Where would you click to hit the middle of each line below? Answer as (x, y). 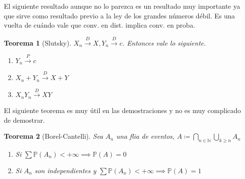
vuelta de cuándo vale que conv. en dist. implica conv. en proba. (100, 25)
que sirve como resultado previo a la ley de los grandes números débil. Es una (120, 15)
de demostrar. (25, 120)
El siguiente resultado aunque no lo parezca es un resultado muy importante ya (122, 6)
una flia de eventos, (145, 136)
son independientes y (65, 170)
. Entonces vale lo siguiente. (164, 42)
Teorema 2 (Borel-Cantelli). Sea (53, 136)
